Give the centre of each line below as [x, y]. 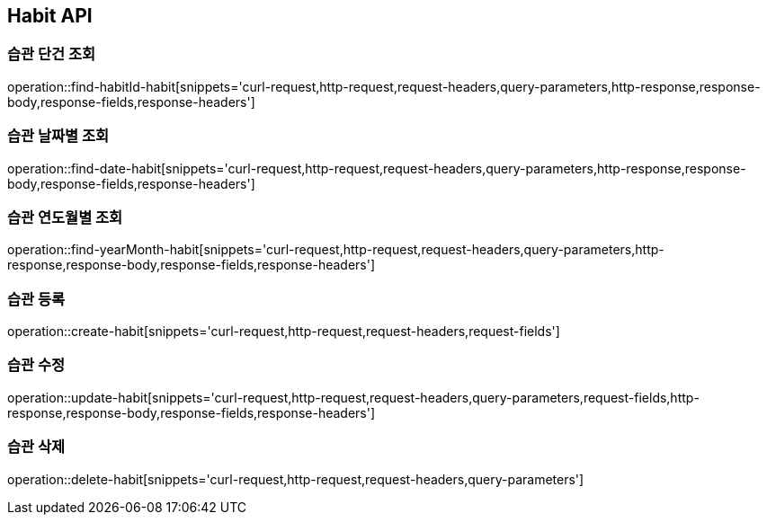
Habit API [50, 16]
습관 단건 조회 [52, 54]
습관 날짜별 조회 [58, 136]
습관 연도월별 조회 [65, 217]
